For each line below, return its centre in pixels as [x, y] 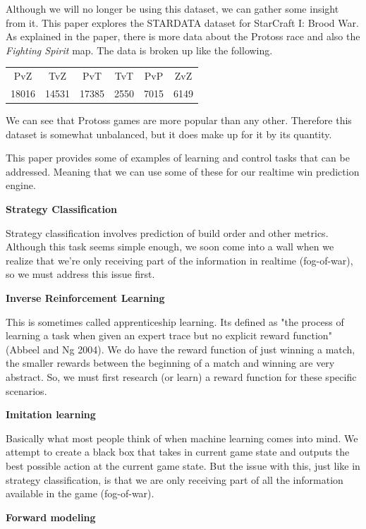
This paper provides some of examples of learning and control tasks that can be [178, 158]
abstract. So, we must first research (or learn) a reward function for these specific [181, 376]
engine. [21, 185]
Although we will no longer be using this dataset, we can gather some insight [172, 8]
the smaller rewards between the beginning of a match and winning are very [170, 363]
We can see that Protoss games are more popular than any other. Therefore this [179, 120]
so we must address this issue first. [80, 274]
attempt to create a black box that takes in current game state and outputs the [178, 452]
